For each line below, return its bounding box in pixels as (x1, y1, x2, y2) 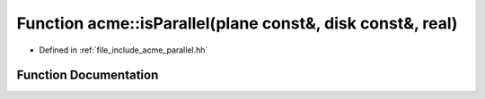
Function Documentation (16, 68, 159, 83)
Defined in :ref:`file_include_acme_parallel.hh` (39, 45, 208, 55)
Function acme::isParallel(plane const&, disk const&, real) (16, 13, 458, 33)
